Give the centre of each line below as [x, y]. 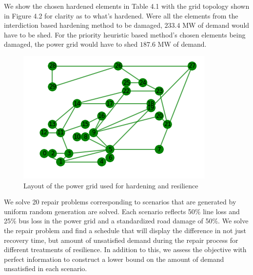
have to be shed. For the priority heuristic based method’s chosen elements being [125, 34]
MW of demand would [216, 25]
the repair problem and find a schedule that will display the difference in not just [125, 230]
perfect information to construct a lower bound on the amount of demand [114, 259]
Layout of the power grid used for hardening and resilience [111, 185]
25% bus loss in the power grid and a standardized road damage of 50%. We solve [126, 221]
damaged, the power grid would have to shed [71, 44]
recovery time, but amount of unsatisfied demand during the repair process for [121, 240]
